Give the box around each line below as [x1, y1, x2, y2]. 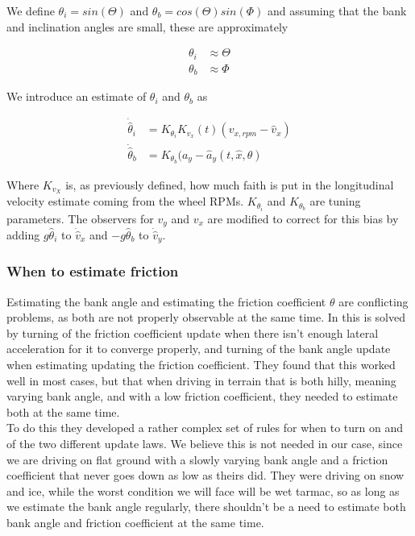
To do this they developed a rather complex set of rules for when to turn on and [6, 419, 403, 436]
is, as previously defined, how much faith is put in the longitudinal [65, 176, 394, 193]
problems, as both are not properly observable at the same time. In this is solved [6, 309, 405, 326]
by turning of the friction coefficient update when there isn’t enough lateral [6, 324, 379, 341]
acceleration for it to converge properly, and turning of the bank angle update [6, 340, 391, 357]
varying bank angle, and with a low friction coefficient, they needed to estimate [6, 388, 398, 405]
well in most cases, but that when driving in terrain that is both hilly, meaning [6, 372, 396, 388]
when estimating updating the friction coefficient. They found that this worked [6, 356, 396, 372]
